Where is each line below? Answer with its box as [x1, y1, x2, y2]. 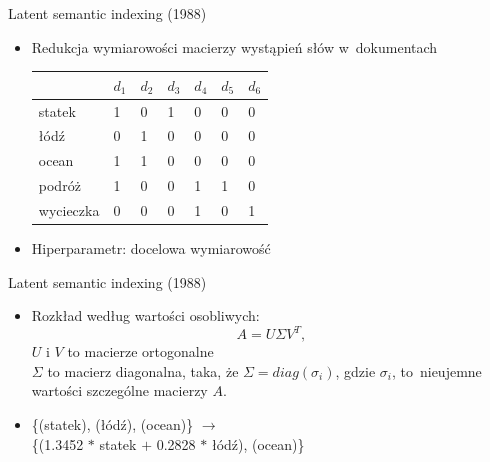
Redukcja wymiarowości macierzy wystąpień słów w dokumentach [31, 36, 438, 57]
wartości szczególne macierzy [31, 380, 208, 401]
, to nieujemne [391, 360, 482, 381]
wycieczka [38, 199, 100, 220]
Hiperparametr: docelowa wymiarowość [31, 238, 271, 258]
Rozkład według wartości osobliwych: [31, 305, 260, 326]
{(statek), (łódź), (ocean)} [31, 414, 194, 435]
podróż [38, 175, 81, 196]
